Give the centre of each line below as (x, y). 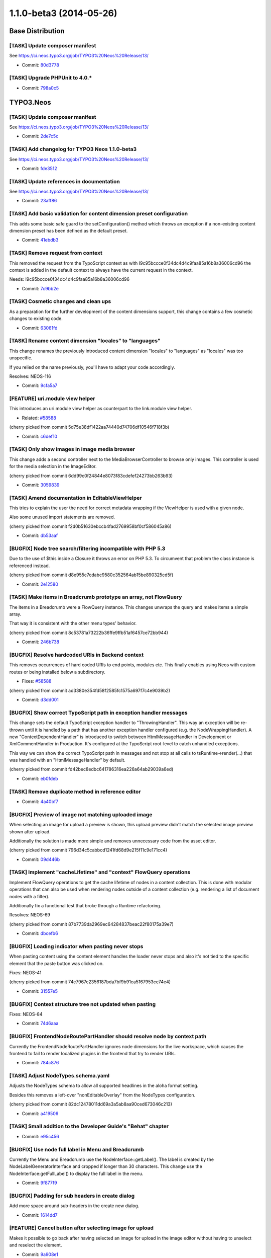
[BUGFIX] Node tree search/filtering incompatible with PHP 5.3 (87, 548)
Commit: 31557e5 (40, 991)
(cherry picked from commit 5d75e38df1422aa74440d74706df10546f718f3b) (89, 427)
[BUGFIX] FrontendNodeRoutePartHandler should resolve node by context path (108, 1037)
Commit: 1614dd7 (40, 1215)
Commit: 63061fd (40, 328)
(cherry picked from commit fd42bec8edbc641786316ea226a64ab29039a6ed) (91, 769)
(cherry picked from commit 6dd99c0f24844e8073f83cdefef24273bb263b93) (91, 476)
